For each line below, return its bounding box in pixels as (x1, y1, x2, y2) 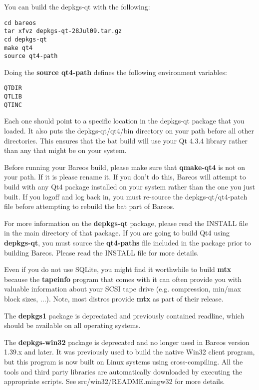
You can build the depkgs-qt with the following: (4, 1, 150, 11)
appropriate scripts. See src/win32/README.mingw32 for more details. (4, 376, 225, 386)
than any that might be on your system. (4, 145, 127, 155)
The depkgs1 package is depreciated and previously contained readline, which (4, 310, 245, 320)
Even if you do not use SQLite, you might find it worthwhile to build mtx (4, 264, 232, 274)
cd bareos (4, 19, 36, 26)
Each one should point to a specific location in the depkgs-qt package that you (4, 115, 245, 126)
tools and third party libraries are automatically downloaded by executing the (4, 366, 243, 376)
